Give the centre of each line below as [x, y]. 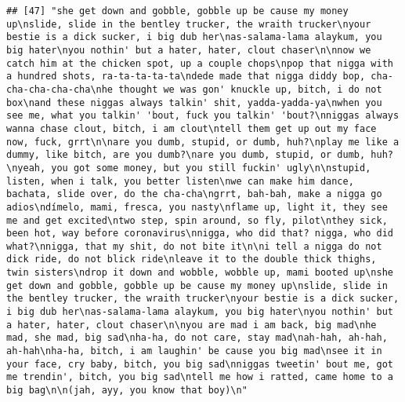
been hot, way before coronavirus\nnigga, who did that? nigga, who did [200, 234]
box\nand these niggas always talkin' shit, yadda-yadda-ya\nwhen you [194, 102]
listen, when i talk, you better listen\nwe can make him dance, [180, 181]
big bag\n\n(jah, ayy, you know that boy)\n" [127, 391]
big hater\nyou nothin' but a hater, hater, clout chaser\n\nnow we [189, 50]
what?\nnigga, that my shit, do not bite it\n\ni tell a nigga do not [194, 246]
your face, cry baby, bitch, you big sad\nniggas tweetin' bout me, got [200, 364]
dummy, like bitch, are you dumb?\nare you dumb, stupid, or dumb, [186, 155]
